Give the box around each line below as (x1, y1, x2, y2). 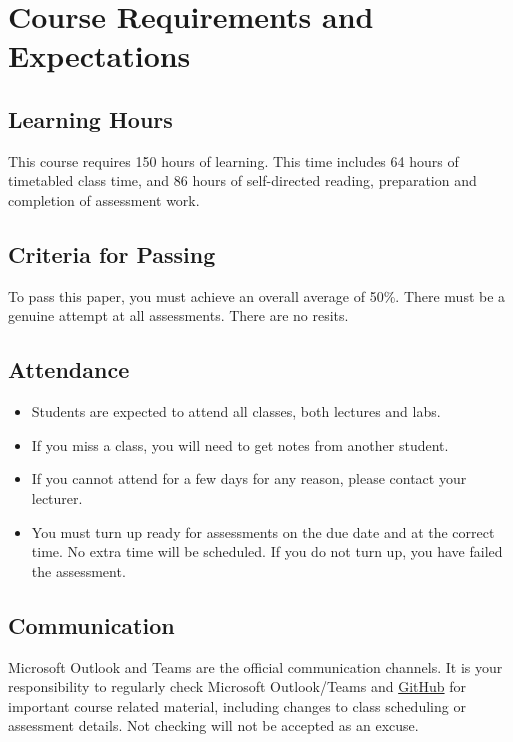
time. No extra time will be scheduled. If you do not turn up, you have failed (31, 541, 503, 562)
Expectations (8, 35, 191, 76)
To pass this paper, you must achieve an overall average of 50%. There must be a (8, 285, 506, 306)
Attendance (8, 354, 130, 385)
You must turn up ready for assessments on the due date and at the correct (31, 521, 495, 542)
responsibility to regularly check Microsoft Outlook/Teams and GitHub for (8, 676, 466, 697)
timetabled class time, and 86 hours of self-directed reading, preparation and (8, 170, 477, 191)
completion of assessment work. (8, 189, 200, 210)
